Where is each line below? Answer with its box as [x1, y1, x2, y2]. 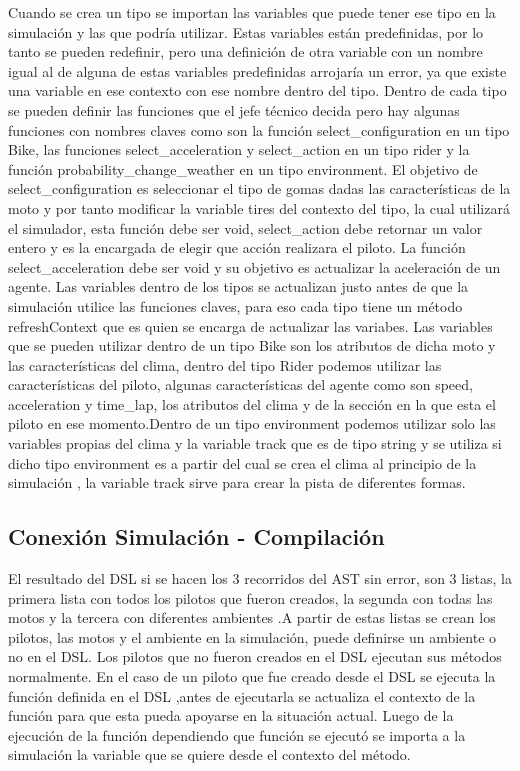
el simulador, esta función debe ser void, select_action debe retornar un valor [8, 217, 483, 238]
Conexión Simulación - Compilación [8, 521, 385, 552]
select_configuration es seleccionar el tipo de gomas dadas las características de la [8, 178, 511, 199]
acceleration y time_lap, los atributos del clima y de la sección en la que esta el [8, 393, 496, 414]
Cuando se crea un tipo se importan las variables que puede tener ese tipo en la [8, 2, 496, 22]
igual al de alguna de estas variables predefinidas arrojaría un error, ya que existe [8, 60, 507, 81]
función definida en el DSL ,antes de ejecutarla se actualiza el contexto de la [8, 685, 476, 706]
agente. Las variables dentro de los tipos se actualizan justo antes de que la [8, 276, 469, 297]
